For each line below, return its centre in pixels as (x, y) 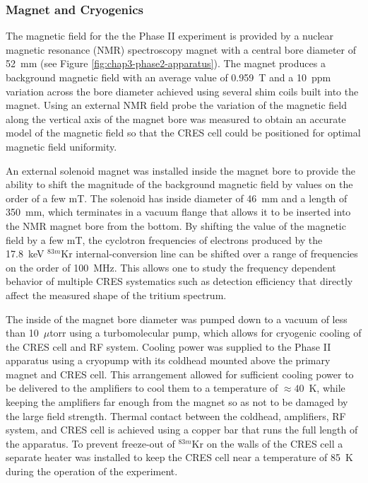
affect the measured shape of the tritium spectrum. (116, 295)
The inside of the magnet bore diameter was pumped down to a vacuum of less (177, 319)
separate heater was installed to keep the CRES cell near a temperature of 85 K (179, 457)
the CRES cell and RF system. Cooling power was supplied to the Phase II (168, 346)
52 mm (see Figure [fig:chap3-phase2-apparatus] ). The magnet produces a (166, 63)
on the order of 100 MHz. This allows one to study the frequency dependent (171, 267)
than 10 (22, 333)
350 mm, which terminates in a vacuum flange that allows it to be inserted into (178, 212)
